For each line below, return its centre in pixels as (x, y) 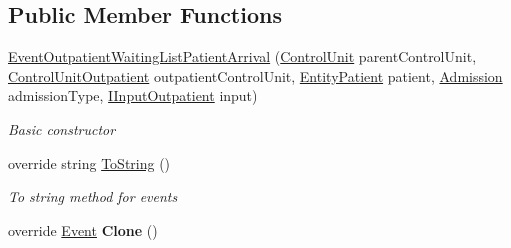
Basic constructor (62, 128)
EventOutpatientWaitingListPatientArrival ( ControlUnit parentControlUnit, (242, 56)
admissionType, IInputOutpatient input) (133, 95)
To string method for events (93, 196)
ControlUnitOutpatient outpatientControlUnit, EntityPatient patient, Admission (255, 75)
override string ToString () (89, 162)
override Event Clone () (83, 229)
